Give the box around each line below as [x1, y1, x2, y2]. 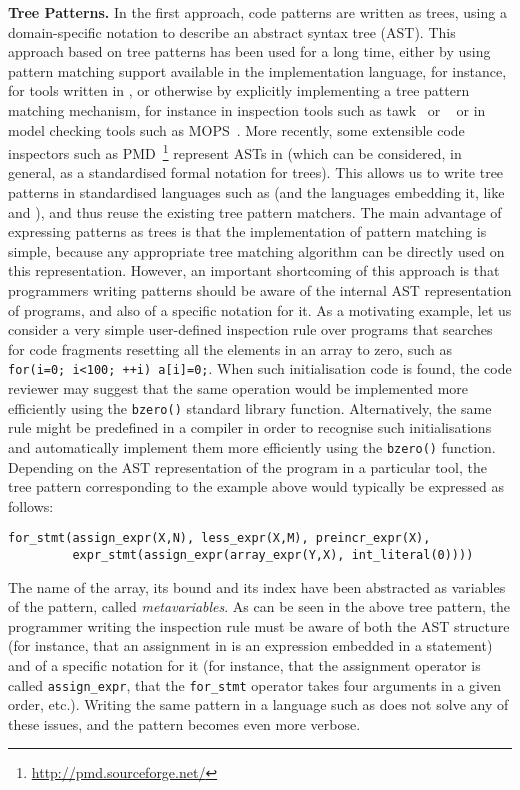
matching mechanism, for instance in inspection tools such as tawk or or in [8, 99, 486, 120]
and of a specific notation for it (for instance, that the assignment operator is [8, 654, 481, 675]
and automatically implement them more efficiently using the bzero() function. [8, 436, 496, 457]
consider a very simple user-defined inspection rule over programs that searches [8, 319, 493, 340]
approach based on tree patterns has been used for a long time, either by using [8, 41, 491, 62]
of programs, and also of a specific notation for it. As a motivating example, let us [8, 299, 512, 320]
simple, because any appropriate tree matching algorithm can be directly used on [8, 240, 505, 261]
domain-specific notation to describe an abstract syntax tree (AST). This [8, 21, 456, 42]
